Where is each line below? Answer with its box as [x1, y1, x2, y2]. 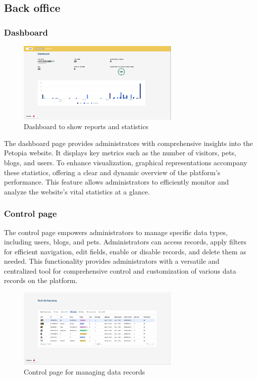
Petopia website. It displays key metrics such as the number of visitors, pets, [4, 147, 236, 158]
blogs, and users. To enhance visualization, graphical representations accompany [4, 157, 248, 167]
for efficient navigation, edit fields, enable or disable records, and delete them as [4, 246, 246, 256]
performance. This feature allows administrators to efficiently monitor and [4, 177, 229, 187]
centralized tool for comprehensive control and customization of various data [4, 265, 236, 276]
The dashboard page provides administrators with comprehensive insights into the [4, 138, 253, 148]
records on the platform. [4, 275, 78, 285]
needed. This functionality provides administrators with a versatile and [4, 256, 219, 266]
